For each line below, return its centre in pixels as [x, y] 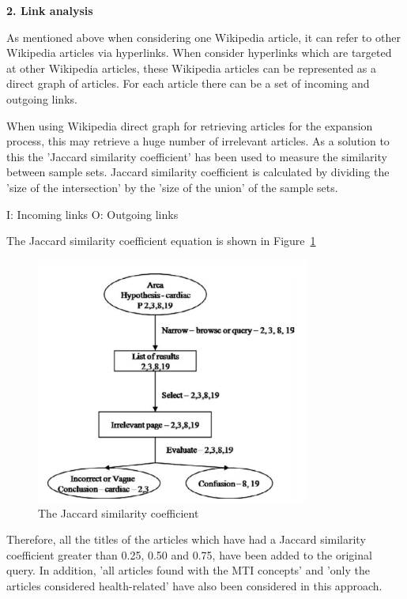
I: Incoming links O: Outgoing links [92, 214]
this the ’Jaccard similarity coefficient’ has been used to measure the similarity [197, 156]
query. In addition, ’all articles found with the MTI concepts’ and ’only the [188, 570]
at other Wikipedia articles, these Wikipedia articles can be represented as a [192, 68]
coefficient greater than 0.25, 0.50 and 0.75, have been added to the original [189, 554]
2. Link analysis [50, 10]
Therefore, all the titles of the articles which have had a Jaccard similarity [186, 539]
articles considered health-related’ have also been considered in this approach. [194, 586]
